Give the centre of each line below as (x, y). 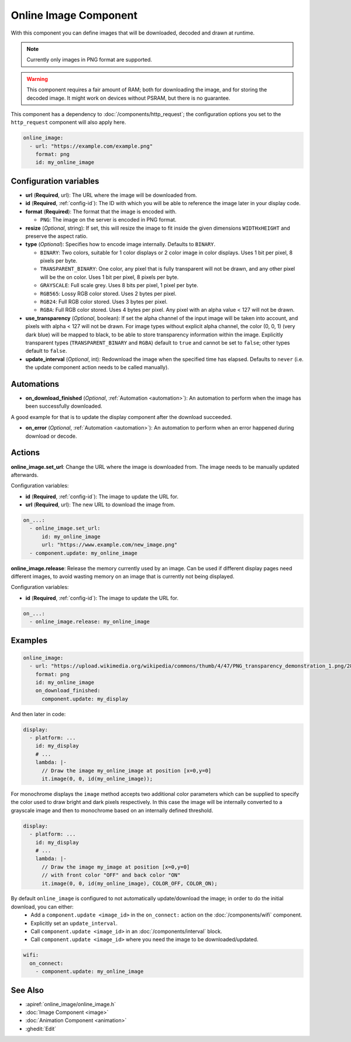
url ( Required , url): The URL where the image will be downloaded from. (111, 195)
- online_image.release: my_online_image (90, 622)
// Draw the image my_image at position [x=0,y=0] (116, 867)
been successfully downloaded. (64, 406)
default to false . (46, 351)
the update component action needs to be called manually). (97, 367)
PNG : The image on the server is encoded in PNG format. (108, 220)
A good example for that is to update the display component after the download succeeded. (121, 417)
